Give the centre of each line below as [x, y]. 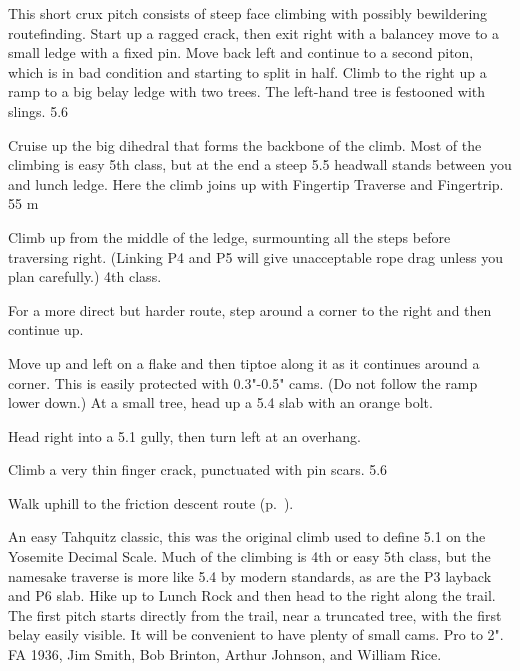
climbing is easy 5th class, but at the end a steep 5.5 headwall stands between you [260, 164]
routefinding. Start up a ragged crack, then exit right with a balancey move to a [253, 32]
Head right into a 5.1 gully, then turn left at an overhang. [184, 435]
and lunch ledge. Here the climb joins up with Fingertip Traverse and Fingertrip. [256, 183]
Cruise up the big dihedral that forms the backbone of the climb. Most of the [245, 144]
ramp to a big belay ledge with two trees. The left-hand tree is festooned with [247, 91]
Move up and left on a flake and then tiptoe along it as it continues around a [244, 362]
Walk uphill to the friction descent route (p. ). [151, 502]
